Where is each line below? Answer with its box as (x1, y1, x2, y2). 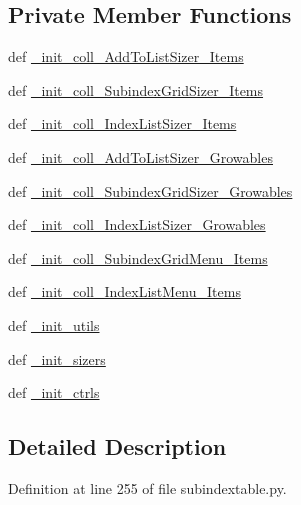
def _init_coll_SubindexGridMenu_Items (8, 247, 268, 268)
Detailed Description (8, 431, 227, 462)
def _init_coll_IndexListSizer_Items (8, 113, 237, 134)
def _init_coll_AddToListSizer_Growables (8, 146, 273, 167)
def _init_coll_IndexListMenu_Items (8, 281, 241, 302)
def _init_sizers (8, 348, 106, 369)
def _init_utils (8, 314, 100, 335)
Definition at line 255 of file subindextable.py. (8, 477, 287, 498)
